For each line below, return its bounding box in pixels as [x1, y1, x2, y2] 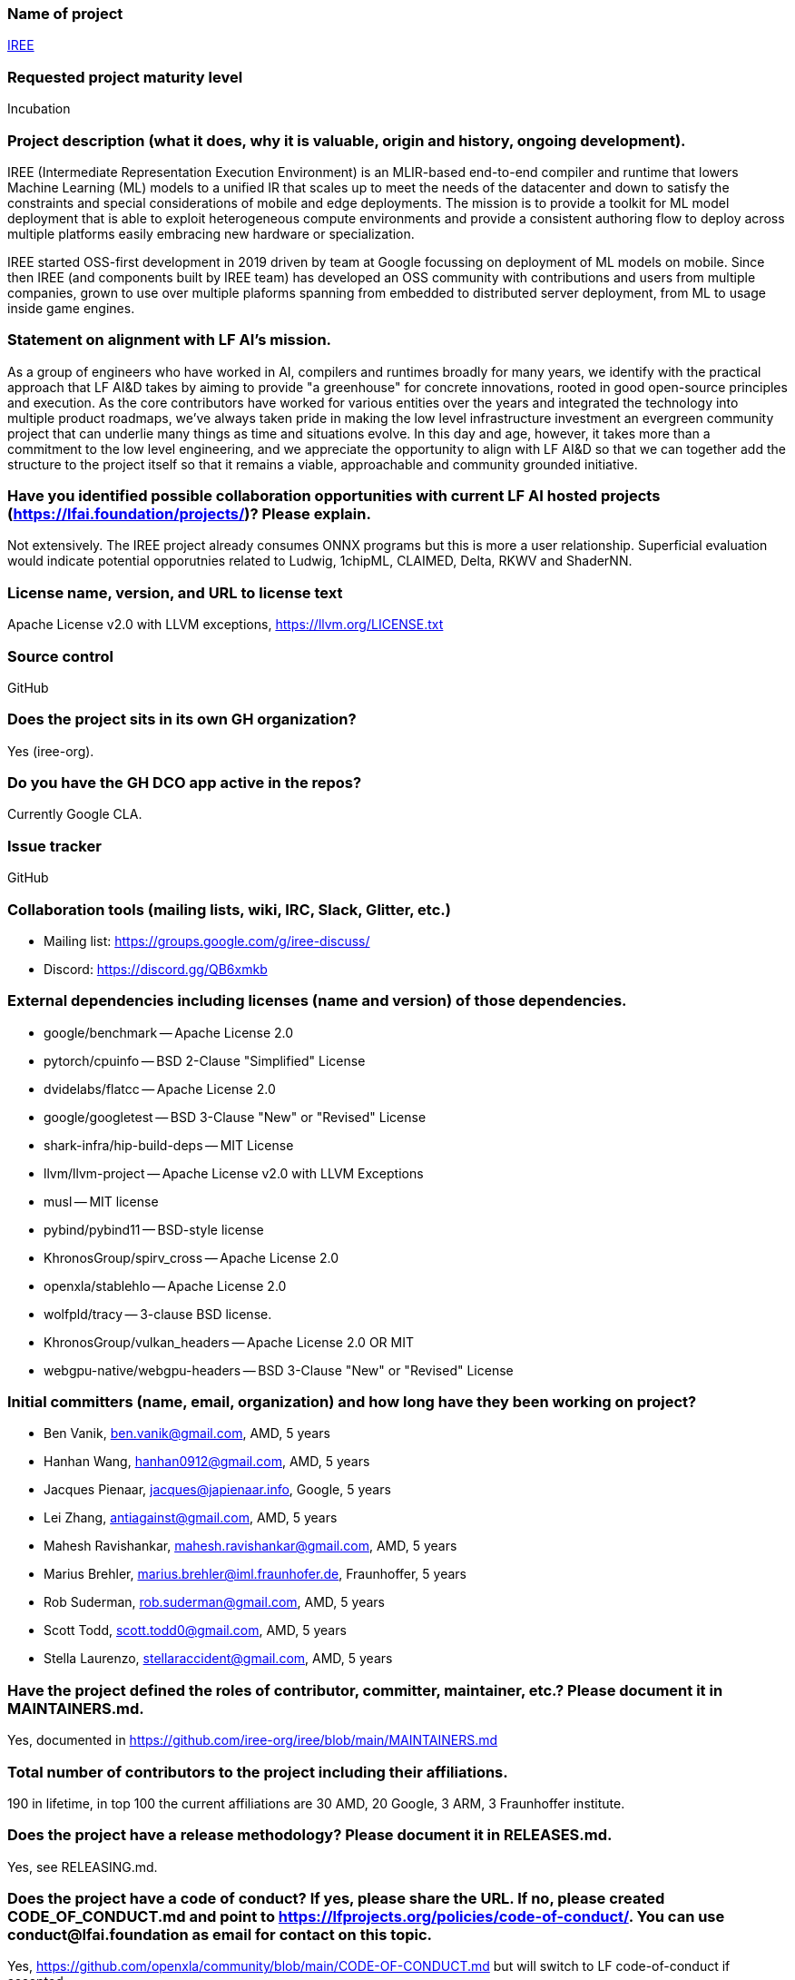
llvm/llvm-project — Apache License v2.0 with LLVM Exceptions [44, 1165, 424, 1181]
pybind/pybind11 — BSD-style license [44, 1221, 264, 1237]
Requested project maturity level [7, 67, 243, 86]
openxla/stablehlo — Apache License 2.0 [44, 1277, 287, 1294]
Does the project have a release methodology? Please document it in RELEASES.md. [7, 1826, 613, 1845]
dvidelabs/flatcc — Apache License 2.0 [44, 1080, 276, 1097]
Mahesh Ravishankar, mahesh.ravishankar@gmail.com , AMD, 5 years [44, 1538, 457, 1554]
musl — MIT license [44, 1193, 159, 1209]
